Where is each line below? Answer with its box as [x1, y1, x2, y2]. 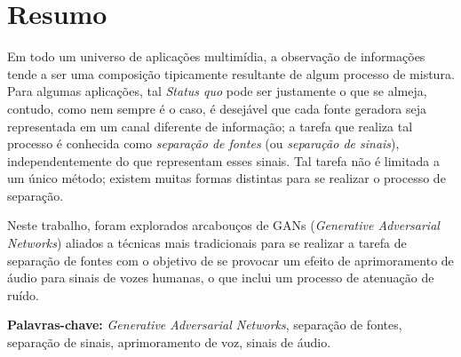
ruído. [7, 285, 39, 304]
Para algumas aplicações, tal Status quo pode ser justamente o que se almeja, [7, 82, 427, 100]
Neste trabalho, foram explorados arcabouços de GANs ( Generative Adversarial [7, 216, 440, 234]
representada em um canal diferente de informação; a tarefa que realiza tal [7, 116, 413, 135]
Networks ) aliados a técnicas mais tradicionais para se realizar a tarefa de [7, 234, 407, 252]
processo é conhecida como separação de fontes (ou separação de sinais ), [7, 134, 400, 153]
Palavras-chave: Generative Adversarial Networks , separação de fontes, [7, 315, 402, 334]
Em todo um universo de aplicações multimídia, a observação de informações [7, 47, 425, 66]
